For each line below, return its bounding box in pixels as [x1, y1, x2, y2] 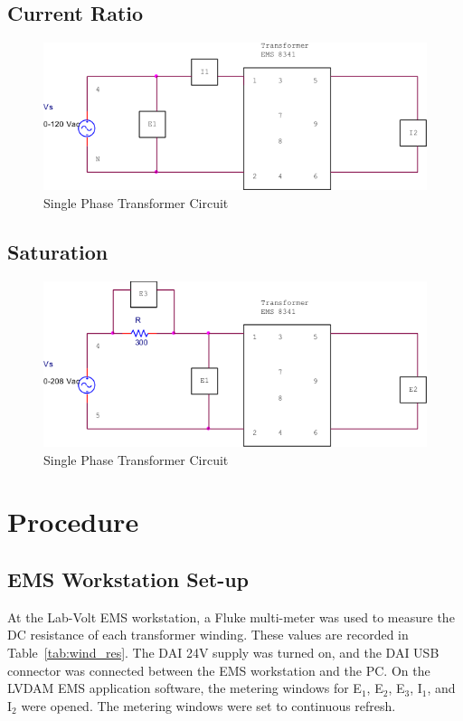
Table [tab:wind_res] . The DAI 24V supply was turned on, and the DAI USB [7, 642, 439, 661]
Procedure [7, 503, 139, 540]
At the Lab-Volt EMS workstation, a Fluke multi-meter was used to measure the [7, 607, 455, 626]
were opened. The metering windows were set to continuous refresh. [21, 696, 396, 715]
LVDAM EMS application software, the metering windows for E [7, 678, 362, 697]
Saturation [7, 237, 109, 265]
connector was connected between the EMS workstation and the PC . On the [7, 660, 430, 679]
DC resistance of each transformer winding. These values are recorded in [7, 625, 409, 644]
